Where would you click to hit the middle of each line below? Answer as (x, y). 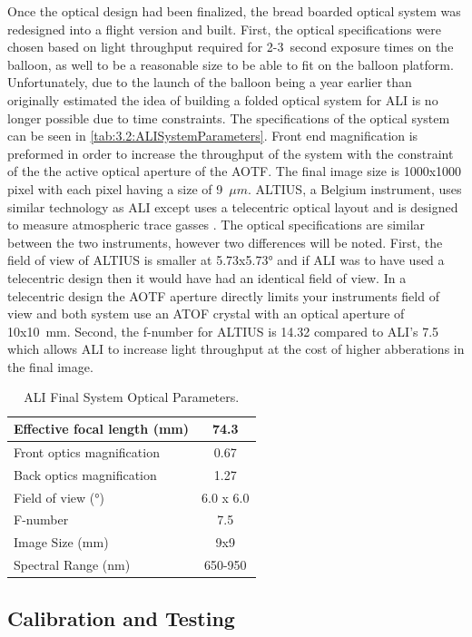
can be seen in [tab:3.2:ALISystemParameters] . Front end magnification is (213, 136)
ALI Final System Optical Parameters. (132, 397)
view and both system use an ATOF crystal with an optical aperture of (206, 314)
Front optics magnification (87, 451)
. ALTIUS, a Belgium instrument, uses (355, 188)
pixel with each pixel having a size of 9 (115, 188)
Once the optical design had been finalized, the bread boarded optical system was (234, 11)
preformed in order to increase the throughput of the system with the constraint (231, 153)
